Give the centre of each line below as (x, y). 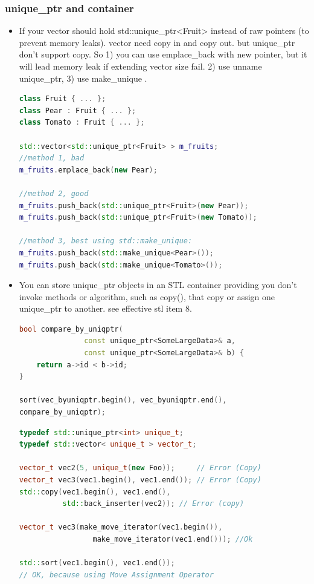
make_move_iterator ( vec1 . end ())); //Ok (173, 539)
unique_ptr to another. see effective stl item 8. (105, 308)
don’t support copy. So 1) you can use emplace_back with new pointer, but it (163, 54)
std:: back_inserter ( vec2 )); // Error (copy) (153, 504)
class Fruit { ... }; (62, 99)
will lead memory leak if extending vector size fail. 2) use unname (140, 66)
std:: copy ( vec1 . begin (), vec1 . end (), (95, 492)
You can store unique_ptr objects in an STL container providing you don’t (158, 285)
